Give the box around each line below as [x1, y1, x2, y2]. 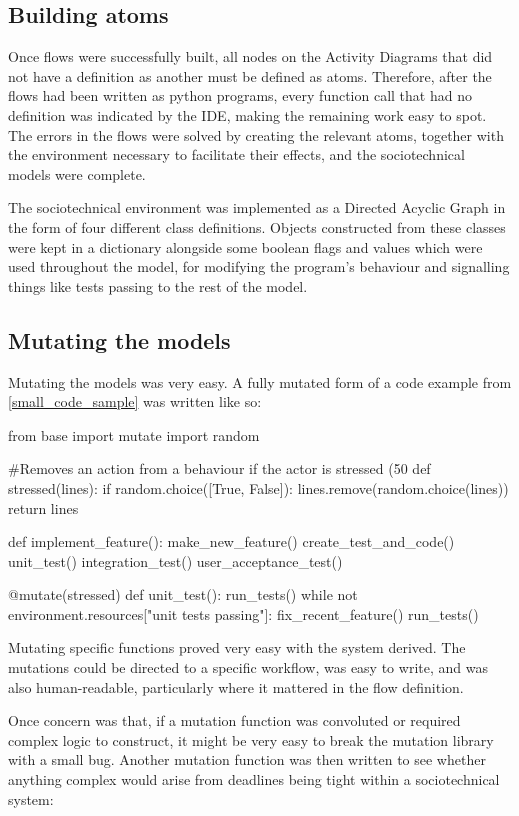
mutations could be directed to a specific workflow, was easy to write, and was [8, 657, 488, 678]
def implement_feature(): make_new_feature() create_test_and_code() [8, 531, 455, 552]
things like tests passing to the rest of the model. [8, 275, 308, 296]
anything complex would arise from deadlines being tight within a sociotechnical [8, 769, 500, 790]
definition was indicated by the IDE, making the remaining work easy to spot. [8, 104, 487, 125]
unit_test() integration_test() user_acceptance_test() [8, 550, 343, 571]
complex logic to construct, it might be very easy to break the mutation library [8, 729, 494, 750]
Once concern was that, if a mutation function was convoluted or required [8, 710, 461, 731]
